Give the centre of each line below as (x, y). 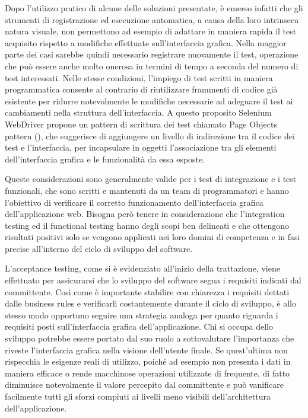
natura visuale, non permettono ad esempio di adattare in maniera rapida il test (151, 31)
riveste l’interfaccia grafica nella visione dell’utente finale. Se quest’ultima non (146, 350)
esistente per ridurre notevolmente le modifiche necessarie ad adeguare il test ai (149, 100)
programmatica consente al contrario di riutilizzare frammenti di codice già (141, 89)
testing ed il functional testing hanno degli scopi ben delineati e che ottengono (147, 225)
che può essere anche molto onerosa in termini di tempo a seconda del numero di (152, 66)
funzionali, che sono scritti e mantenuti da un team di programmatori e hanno (147, 190)
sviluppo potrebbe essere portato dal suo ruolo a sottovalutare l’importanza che (150, 338)
